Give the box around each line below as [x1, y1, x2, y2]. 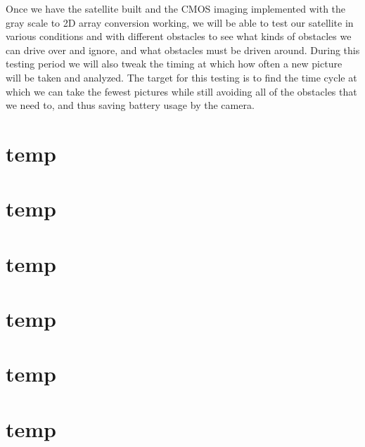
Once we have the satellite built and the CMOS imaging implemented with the [6, 1, 346, 15]
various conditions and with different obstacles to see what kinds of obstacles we [6, 29, 352, 44]
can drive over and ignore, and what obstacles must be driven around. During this [6, 42, 360, 57]
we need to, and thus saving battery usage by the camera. [6, 98, 255, 112]
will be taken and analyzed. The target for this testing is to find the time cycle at [6, 70, 357, 84]
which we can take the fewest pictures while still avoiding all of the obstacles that [6, 84, 357, 98]
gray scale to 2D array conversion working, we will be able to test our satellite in [6, 15, 354, 30]
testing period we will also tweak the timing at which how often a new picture [6, 56, 342, 71]
